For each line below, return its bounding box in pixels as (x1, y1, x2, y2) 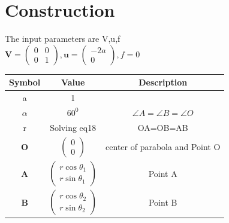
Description (138, 76, 188, 88)
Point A (148, 167, 177, 179)
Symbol (9, 76, 41, 88)
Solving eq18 (50, 121, 97, 133)
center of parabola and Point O (106, 140, 221, 153)
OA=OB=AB (137, 121, 188, 133)
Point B (148, 195, 177, 208)
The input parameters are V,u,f (5, 32, 120, 45)
